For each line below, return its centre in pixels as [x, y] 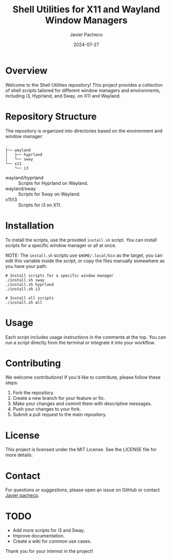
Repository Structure [51, 116]
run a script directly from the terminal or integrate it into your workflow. [80, 342]
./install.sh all [24, 302]
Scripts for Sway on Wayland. [49, 194]
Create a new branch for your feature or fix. [59, 398]
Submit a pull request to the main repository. [60, 415]
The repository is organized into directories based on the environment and [84, 131]
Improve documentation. [39, 536]
